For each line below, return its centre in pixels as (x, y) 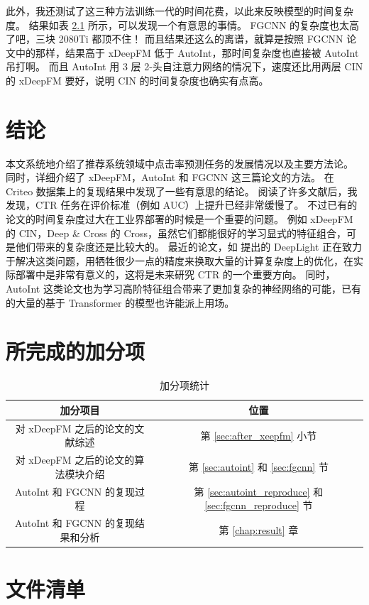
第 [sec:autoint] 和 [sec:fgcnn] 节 (258, 467)
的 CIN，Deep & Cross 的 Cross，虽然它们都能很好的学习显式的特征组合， (176, 233)
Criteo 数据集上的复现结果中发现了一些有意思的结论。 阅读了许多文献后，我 (182, 191)
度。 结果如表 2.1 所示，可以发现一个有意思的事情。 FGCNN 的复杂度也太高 (183, 24)
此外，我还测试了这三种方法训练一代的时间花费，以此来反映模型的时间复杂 (180, 11)
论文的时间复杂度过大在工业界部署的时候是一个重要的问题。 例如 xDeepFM (180, 219)
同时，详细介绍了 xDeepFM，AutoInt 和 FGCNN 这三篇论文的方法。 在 (170, 177)
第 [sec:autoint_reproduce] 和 (259, 491)
